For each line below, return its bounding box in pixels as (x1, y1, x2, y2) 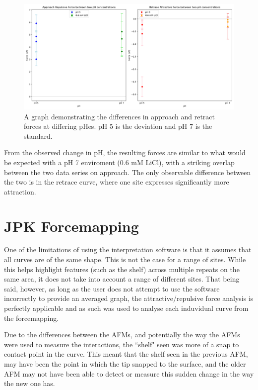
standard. (24, 130, 53, 141)
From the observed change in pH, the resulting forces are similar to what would (4, 147, 246, 158)
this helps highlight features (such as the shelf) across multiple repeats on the (4, 264, 240, 274)
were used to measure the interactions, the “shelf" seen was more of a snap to (4, 339, 239, 349)
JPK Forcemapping (4, 215, 139, 236)
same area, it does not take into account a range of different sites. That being (4, 274, 240, 284)
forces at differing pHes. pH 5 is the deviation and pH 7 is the (24, 121, 212, 131)
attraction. (4, 186, 36, 196)
